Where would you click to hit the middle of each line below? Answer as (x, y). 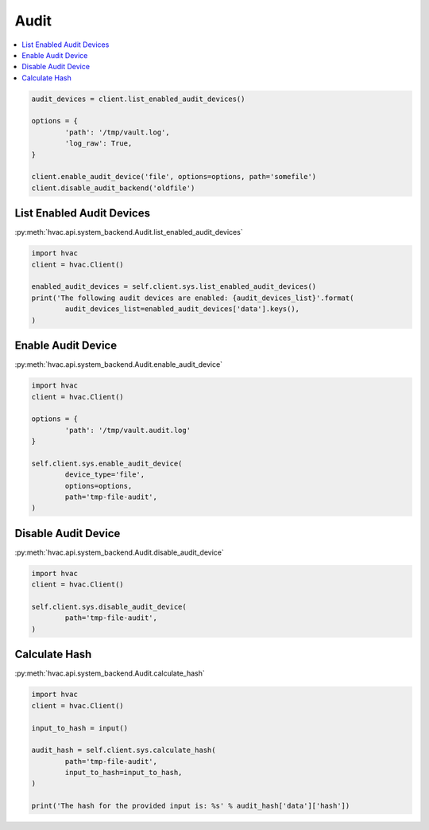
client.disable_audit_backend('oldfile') (113, 188)
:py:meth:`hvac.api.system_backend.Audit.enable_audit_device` (118, 364)
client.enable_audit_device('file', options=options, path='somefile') (174, 177)
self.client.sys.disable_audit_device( (109, 607)
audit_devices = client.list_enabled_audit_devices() (138, 99)
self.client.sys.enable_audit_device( (107, 463)
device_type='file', (105, 475)
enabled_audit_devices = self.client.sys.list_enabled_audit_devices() (174, 287)
